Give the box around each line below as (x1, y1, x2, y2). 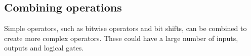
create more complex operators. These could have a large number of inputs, (4, 32, 238, 43)
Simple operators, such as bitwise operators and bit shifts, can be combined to (4, 23, 247, 33)
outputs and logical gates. (4, 42, 84, 53)
